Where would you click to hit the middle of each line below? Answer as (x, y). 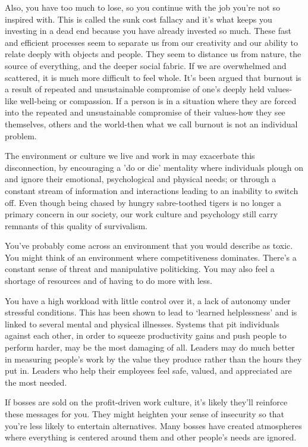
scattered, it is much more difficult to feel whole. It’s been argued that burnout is (153, 77)
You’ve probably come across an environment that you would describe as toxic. (149, 246)
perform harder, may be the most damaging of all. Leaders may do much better (150, 347)
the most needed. (36, 382)
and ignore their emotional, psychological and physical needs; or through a (141, 179)
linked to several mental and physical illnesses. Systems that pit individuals (142, 323)
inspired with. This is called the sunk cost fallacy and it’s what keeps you (139, 19)
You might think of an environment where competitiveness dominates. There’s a (151, 257)
